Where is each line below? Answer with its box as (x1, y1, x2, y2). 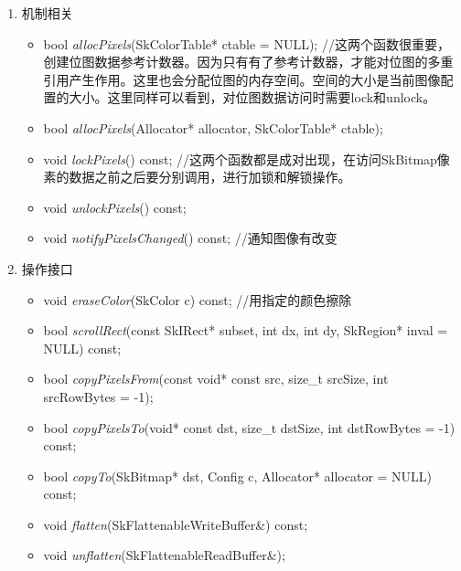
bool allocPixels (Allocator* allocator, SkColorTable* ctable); (43, 118, 383, 137)
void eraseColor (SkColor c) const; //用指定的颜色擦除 (43, 290, 352, 309)
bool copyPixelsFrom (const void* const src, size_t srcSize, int (43, 369, 389, 388)
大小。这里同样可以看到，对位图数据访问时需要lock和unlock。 (69, 88, 436, 107)
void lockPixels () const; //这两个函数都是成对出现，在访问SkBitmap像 (43, 149, 450, 168)
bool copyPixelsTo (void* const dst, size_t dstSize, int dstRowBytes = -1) (43, 418, 456, 437)
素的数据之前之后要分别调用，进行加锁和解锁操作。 (43, 167, 351, 186)
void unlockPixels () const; (43, 197, 187, 217)
